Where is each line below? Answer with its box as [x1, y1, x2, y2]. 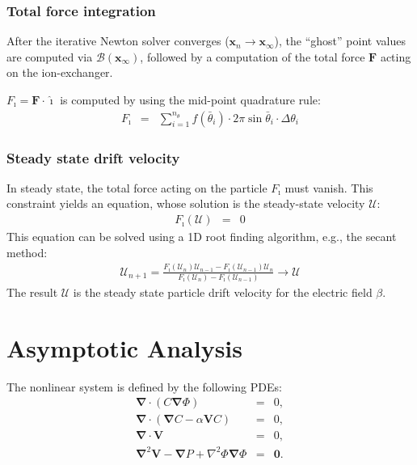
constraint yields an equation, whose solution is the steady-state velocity [6, 195, 365, 212]
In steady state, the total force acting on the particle [6, 179, 267, 196]
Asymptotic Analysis [6, 331, 243, 364]
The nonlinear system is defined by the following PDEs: [6, 378, 282, 395]
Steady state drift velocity [6, 147, 180, 167]
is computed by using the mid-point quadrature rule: [60, 91, 321, 108]
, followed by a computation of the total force [140, 48, 365, 65]
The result [6, 283, 58, 300]
